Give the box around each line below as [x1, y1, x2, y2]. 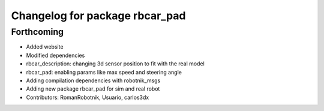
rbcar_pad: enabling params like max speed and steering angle [26, 68, 182, 76]
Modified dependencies [26, 52, 85, 59]
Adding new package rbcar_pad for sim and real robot [26, 85, 160, 92]
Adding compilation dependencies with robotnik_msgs [26, 77, 161, 84]
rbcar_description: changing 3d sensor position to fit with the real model [26, 60, 205, 67]
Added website [26, 43, 64, 50]
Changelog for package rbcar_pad [11, 9, 186, 22]
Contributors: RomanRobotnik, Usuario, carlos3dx [26, 94, 149, 101]
